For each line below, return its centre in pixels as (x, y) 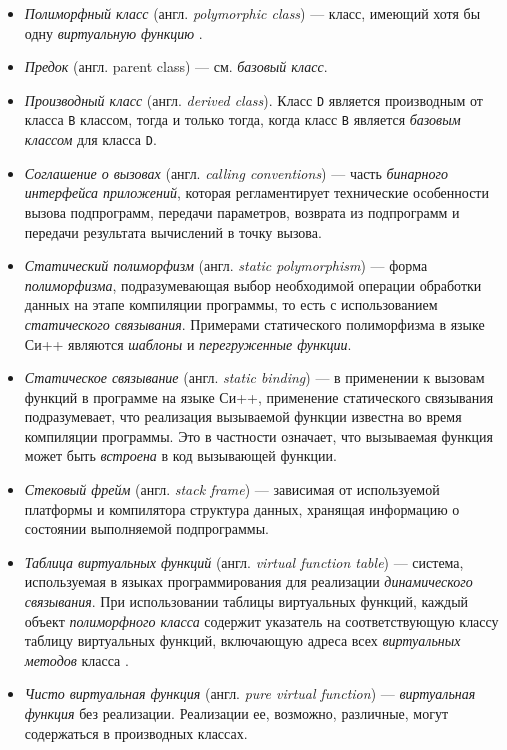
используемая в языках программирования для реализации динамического (248, 581)
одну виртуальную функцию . (113, 32)
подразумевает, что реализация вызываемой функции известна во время (243, 416)
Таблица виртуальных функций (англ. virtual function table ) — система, (244, 561)
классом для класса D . (90, 139)
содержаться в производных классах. (136, 732)
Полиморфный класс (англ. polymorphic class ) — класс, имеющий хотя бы (252, 13)
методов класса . (76, 659)
